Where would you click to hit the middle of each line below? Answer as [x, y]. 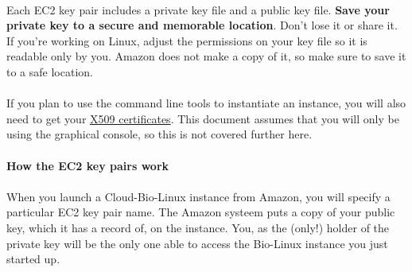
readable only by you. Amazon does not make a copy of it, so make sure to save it [206, 56]
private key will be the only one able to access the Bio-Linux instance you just [197, 243]
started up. [33, 259]
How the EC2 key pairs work [88, 165]
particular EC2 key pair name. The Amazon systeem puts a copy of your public [201, 212]
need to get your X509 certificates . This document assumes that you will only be [203, 118]
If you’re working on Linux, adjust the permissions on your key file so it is [187, 40]
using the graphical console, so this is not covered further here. [159, 134]
